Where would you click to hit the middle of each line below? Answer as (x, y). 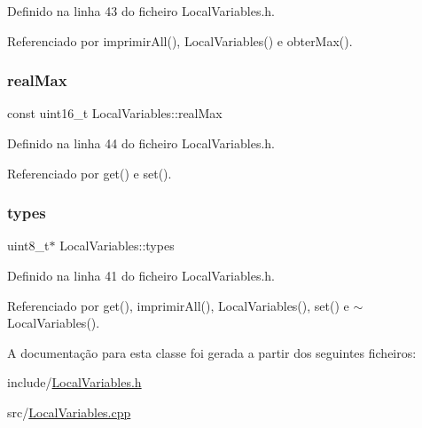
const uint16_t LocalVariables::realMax (115, 113)
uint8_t (28, 246)
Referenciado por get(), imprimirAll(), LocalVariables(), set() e (178, 305)
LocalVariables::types (117, 246)
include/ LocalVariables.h (74, 382)
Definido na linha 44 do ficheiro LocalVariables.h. (141, 143)
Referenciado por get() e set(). (90, 173)
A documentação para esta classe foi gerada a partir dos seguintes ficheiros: (212, 352)
